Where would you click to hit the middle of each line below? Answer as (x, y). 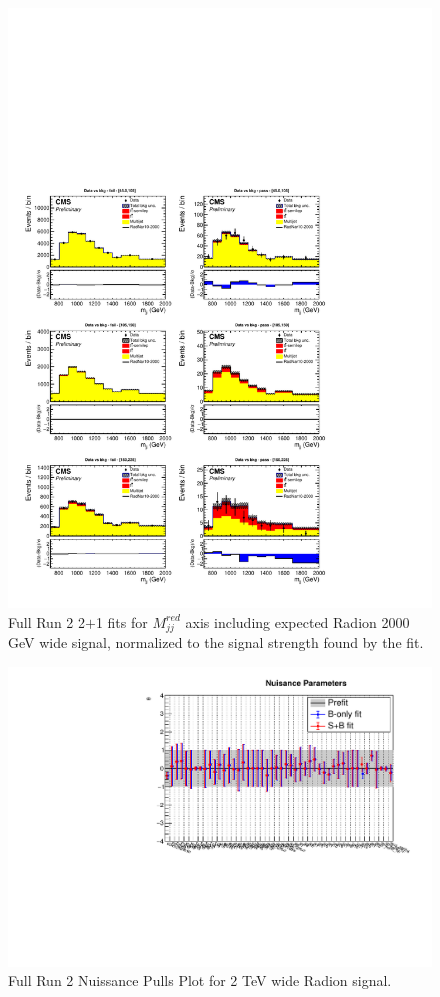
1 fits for (121, 621)
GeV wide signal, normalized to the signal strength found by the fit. (216, 642)
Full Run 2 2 (47, 621)
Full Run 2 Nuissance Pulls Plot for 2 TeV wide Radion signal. (200, 980)
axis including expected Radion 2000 (297, 621)
